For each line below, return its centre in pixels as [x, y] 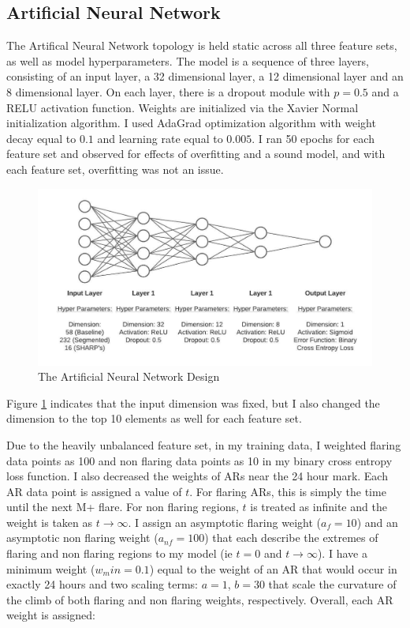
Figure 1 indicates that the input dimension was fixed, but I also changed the [193, 402]
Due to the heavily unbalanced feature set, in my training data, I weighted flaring [204, 444]
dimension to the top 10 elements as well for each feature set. [154, 418]
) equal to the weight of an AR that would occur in [273, 568]
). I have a [342, 553]
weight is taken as [50, 522]
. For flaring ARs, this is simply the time [288, 491]
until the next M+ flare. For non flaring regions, [123, 507]
